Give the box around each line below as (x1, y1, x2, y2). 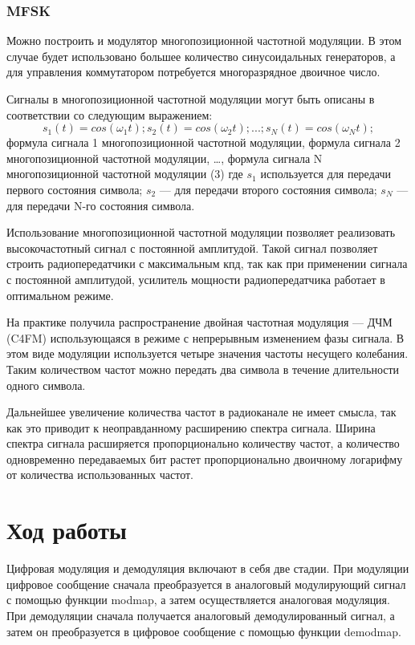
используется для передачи (260, 165, 391, 182)
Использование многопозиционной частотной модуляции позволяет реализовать (6, 224, 396, 241)
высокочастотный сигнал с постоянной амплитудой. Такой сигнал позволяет (6, 239, 378, 256)
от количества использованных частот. (6, 466, 193, 483)
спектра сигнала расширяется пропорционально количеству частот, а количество (6, 435, 400, 452)
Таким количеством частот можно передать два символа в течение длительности (6, 360, 400, 377)
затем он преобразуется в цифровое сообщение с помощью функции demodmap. (6, 623, 401, 639)
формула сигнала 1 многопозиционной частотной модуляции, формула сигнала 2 (6, 134, 401, 151)
